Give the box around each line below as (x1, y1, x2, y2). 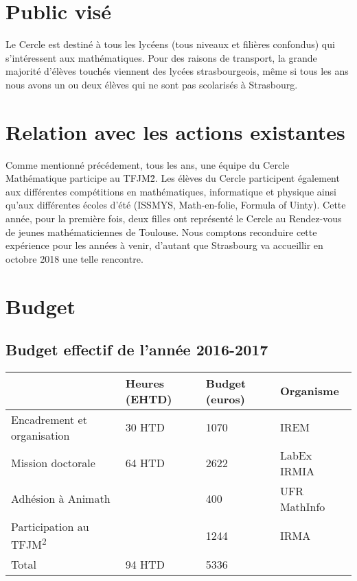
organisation (11, 427, 70, 443)
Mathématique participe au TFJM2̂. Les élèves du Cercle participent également (5, 171, 340, 185)
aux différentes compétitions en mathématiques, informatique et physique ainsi (5, 184, 336, 198)
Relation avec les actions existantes (5, 117, 345, 145)
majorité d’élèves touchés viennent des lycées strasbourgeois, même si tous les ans (5, 64, 349, 78)
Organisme (279, 383, 339, 399)
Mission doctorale (11, 455, 95, 471)
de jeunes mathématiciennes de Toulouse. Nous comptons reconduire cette (5, 224, 317, 239)
